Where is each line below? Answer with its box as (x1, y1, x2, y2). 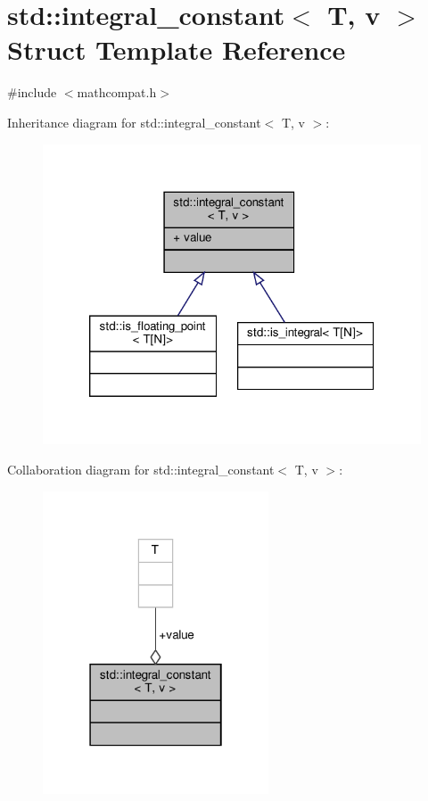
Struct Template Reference (7, 31, 346, 68)
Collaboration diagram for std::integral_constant (7, 460, 275, 478)
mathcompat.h (77, 83, 157, 102)
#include (7, 83, 57, 102)
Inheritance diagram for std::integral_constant (7, 112, 261, 131)
